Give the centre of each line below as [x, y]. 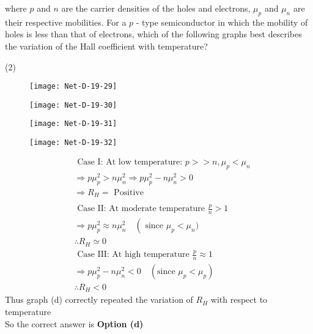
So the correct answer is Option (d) [74, 323]
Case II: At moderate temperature [141, 209]
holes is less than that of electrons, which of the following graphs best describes [153, 34]
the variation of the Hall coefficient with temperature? [106, 46]
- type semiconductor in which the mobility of [222, 22]
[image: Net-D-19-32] [73, 143]
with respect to [239, 299]
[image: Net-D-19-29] [73, 87]
